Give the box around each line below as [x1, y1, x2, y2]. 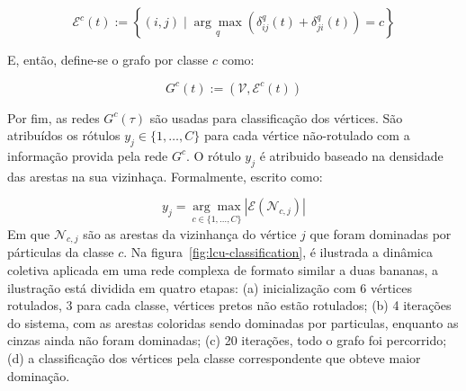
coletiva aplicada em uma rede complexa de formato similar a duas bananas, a [7, 260, 439, 279]
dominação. [7, 366, 70, 385]
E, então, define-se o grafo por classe [7, 50, 209, 68]
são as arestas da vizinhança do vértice [83, 224, 297, 243]
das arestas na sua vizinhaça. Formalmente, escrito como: [7, 166, 323, 185]
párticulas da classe [7, 243, 114, 262]
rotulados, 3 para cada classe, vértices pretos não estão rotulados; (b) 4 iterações [7, 296, 452, 315]
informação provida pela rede [7, 146, 168, 164]
